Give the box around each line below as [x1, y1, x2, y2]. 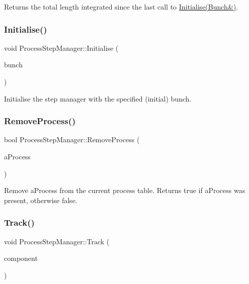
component [4, 253, 38, 263]
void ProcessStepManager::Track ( [4, 236, 110, 246]
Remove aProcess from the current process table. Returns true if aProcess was [4, 185, 245, 196]
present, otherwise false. [4, 195, 77, 205]
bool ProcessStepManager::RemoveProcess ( [4, 134, 140, 145]
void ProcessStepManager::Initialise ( [4, 42, 119, 53]
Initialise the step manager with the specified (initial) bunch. [4, 93, 192, 104]
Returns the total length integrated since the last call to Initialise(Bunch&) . [4, 2, 238, 12]
